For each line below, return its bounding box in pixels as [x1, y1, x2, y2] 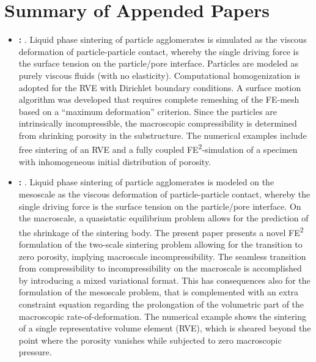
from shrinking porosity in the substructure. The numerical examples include [18, 128, 307, 141]
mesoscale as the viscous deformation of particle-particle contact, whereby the [18, 187, 310, 200]
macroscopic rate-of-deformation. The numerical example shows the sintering [18, 309, 307, 322]
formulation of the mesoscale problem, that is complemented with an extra [18, 286, 299, 298]
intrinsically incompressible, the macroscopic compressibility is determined [18, 117, 297, 130]
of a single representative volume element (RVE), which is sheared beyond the [18, 322, 311, 334]
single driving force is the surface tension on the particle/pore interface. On [18, 199, 301, 212]
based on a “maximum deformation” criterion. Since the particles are [18, 105, 277, 117]
